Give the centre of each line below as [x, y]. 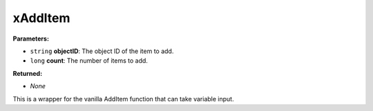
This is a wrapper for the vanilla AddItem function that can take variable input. [123, 99]
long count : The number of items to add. [89, 61]
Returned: [28, 73]
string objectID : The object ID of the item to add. [102, 51]
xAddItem [41, 18]
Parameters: [31, 39]
